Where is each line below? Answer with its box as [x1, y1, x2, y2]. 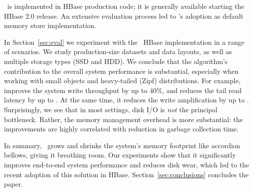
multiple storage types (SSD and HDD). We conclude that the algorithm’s [4, 56, 228, 66]
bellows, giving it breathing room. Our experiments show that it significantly [4, 150, 236, 160]
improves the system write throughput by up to [4, 85, 148, 95]
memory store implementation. [4, 20, 96, 31]
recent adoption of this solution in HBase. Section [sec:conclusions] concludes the [4, 169, 249, 179]
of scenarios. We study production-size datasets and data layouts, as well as [4, 46, 232, 57]
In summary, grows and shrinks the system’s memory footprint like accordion [4, 140, 240, 150]
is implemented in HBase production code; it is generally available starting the [7, 1, 245, 11]
